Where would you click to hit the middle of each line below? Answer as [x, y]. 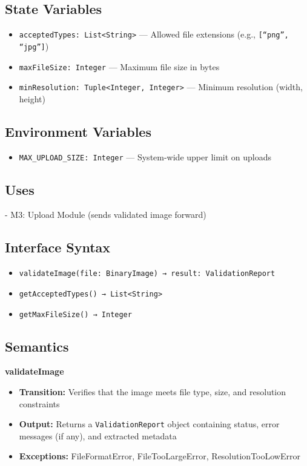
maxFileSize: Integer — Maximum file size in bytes [119, 66]
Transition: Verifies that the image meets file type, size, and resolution [153, 392]
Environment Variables [78, 131]
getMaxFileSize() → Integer [75, 314]
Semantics [37, 346]
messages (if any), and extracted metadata [98, 435]
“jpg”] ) [34, 46]
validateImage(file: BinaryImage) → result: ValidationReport [147, 274]
